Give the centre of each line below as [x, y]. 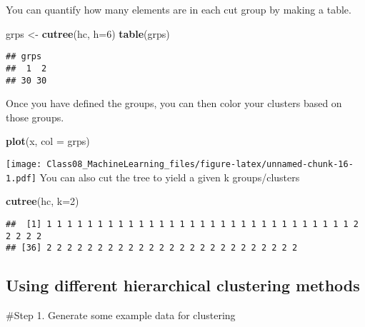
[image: [24, 164]
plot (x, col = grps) [48, 141]
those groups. [35, 117]
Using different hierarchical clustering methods [183, 285]
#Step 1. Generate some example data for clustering [121, 315]
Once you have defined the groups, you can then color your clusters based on [174, 103]
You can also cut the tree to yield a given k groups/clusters [170, 177]
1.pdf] [21, 178]
